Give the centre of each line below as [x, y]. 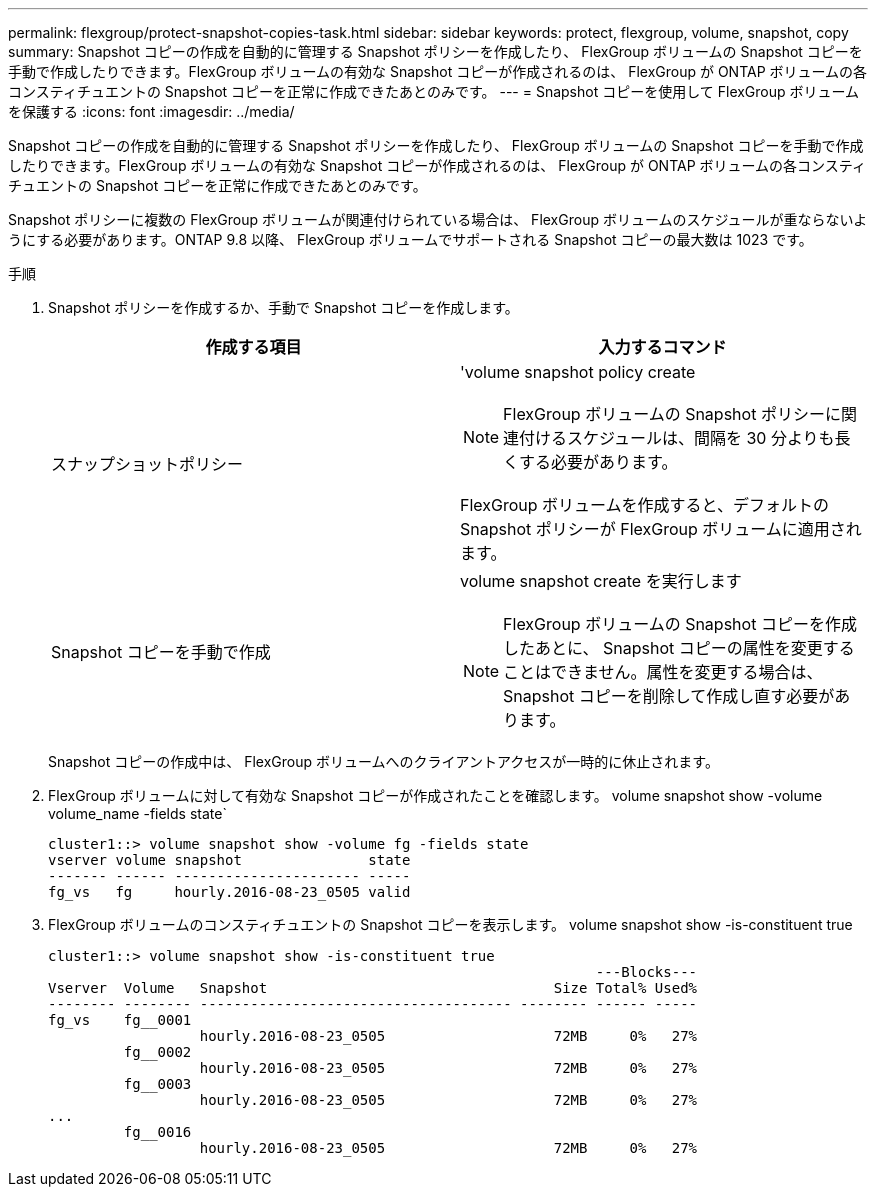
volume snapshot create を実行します [601, 581]
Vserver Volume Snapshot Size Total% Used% [373, 988]
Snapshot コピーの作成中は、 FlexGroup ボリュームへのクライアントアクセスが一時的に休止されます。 [383, 761]
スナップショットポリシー [147, 464]
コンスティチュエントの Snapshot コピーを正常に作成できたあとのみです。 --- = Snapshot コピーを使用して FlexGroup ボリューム [434, 91]
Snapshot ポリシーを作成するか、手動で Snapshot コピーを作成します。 [283, 307]
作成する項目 [253, 347]
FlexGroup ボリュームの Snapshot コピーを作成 [680, 624]
